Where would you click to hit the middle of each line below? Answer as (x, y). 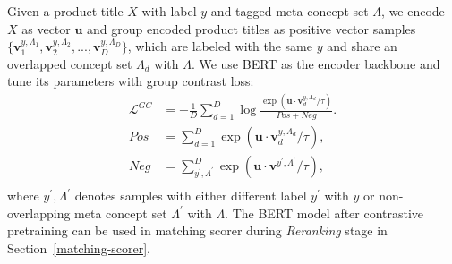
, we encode (413, 11)
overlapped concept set (70, 63)
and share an (362, 46)
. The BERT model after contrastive (324, 213)
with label (169, 11)
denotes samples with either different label (191, 196)
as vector (46, 28)
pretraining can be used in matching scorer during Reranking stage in (197, 230)
